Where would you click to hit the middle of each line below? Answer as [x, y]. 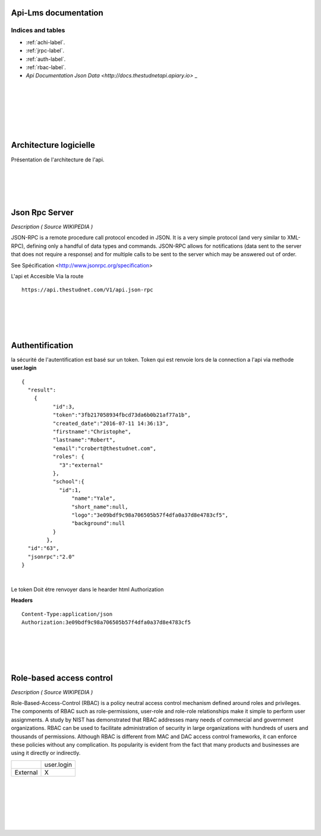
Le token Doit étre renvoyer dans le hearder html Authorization [87, 589]
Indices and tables [38, 30]
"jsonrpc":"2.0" [51, 557]
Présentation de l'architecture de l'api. [58, 159]
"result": [42, 390]
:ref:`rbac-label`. [46, 67]
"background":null [98, 523]
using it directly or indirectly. [46, 753]
